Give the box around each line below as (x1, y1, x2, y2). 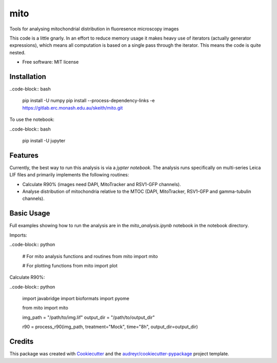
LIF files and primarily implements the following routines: (9, 172, 129, 178)
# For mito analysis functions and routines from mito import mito (22, 253, 159, 259)
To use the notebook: (9, 116, 55, 123)
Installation (9, 72, 46, 81)
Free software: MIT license (22, 59, 79, 65)
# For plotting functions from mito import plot (22, 262, 118, 268)
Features (9, 151, 38, 159)
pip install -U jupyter (22, 137, 66, 143)
